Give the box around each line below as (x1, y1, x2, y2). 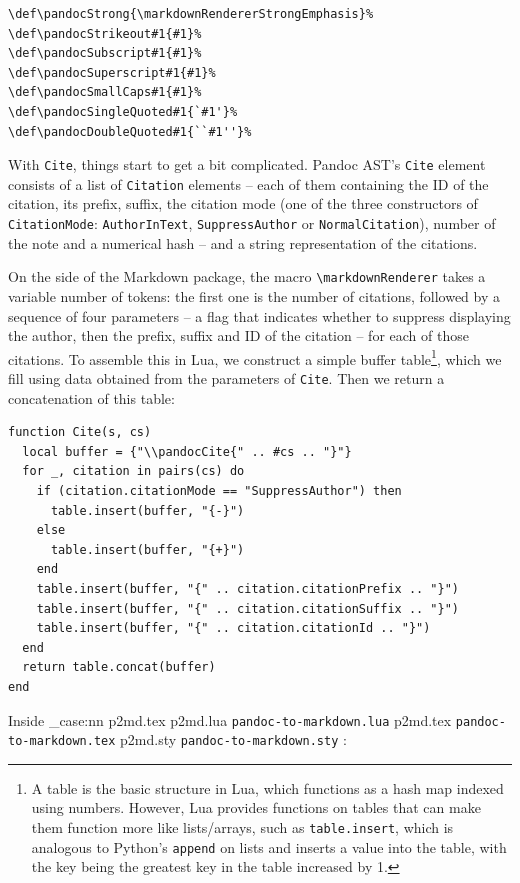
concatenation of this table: (8, 387, 175, 408)
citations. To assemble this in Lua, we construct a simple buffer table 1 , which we (8, 345, 502, 369)
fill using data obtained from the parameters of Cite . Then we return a (8, 368, 445, 388)
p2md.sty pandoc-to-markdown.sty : (120, 729, 347, 750)
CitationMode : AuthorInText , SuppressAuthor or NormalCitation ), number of (8, 213, 496, 234)
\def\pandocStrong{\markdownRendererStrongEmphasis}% (8, 7, 374, 21)
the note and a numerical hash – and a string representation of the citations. (8, 232, 478, 253)
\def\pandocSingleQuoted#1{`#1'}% (8, 104, 238, 119)
